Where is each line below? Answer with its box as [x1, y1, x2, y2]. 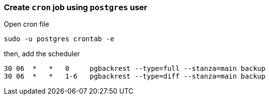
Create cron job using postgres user [4, 2, 147, 12]
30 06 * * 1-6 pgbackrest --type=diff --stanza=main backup [4, 72, 266, 81]
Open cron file [4, 20, 49, 29]
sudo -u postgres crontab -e [4, 35, 114, 43]
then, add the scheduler [4, 49, 80, 58]
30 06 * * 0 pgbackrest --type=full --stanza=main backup [4, 65, 266, 73]
